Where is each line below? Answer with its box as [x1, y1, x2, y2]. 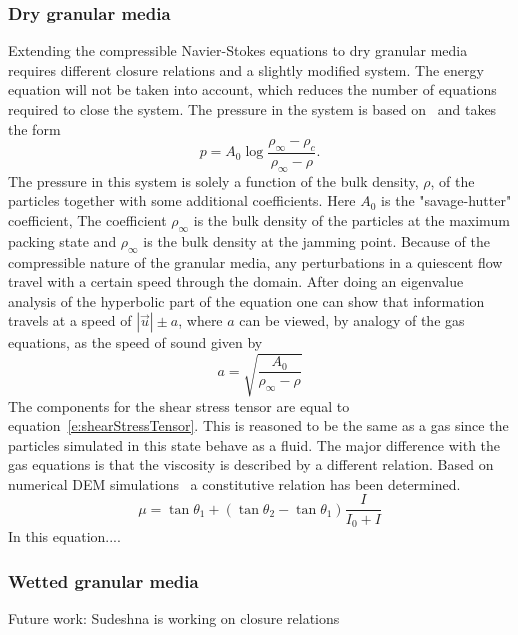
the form [8, 118, 61, 139]
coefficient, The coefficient [8, 210, 167, 230]
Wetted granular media [8, 568, 199, 593]
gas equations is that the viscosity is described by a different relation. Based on [8, 454, 494, 475]
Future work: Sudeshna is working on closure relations [8, 607, 340, 628]
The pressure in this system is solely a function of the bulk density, [8, 170, 419, 191]
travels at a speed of [8, 310, 132, 331]
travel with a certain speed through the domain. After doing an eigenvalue [8, 271, 464, 292]
